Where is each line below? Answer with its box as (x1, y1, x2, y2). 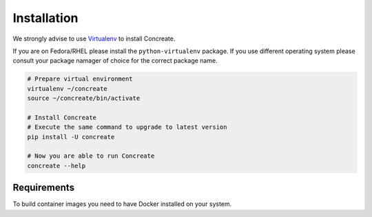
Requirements (12, 182, 75, 194)
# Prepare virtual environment (27, 75, 134, 83)
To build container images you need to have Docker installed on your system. (12, 200, 232, 208)
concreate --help (27, 162, 86, 169)
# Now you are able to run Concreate (27, 152, 155, 160)
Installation (12, 10, 79, 25)
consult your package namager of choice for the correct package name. (12, 56, 218, 65)
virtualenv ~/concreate (27, 85, 108, 92)
